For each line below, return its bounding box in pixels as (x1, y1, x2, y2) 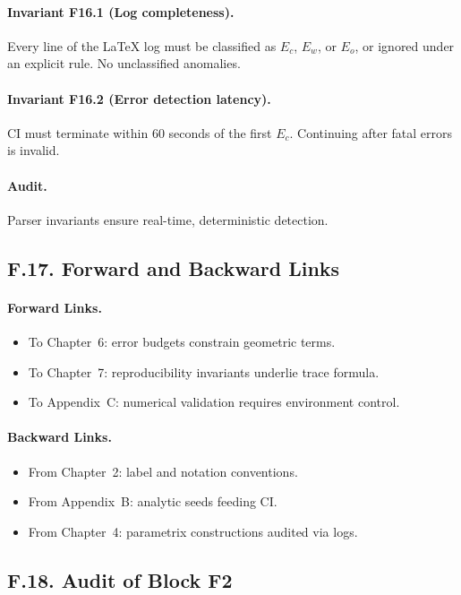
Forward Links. (7, 297, 102, 316)
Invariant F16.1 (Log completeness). (7, 2, 235, 21)
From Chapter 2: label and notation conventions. (28, 461, 298, 480)
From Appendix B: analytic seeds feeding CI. (28, 492, 277, 511)
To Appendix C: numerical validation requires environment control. (28, 392, 400, 411)
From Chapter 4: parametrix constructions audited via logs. (28, 522, 358, 540)
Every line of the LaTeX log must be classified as (7, 36, 277, 55)
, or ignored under (354, 36, 455, 55)
